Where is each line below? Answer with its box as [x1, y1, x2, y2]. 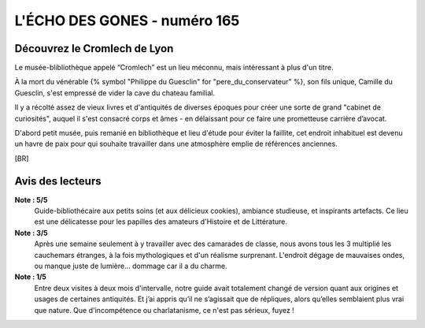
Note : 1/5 [14, 272, 47, 281]
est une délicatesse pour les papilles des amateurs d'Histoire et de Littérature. [34, 217, 287, 226]
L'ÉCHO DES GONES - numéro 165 [14, 12, 240, 29]
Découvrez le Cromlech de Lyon [14, 42, 174, 55]
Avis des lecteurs [14, 174, 102, 188]
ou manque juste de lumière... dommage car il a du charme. [34, 261, 227, 271]
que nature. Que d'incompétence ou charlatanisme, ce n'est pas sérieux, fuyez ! [34, 305, 294, 315]
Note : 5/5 [14, 195, 48, 204]
